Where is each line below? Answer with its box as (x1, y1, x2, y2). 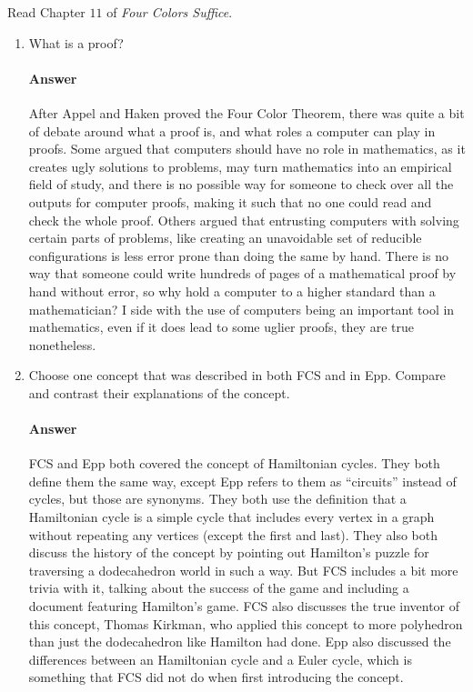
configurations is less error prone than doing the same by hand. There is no (28, 246, 448, 265)
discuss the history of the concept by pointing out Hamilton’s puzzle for (28, 543, 429, 562)
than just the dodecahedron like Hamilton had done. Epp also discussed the (28, 632, 451, 651)
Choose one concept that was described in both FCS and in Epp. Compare (28, 366, 446, 385)
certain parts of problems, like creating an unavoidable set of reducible (28, 228, 422, 247)
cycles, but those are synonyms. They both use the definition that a (28, 489, 407, 508)
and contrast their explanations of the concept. (28, 383, 290, 402)
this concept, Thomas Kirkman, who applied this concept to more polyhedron (28, 614, 463, 633)
